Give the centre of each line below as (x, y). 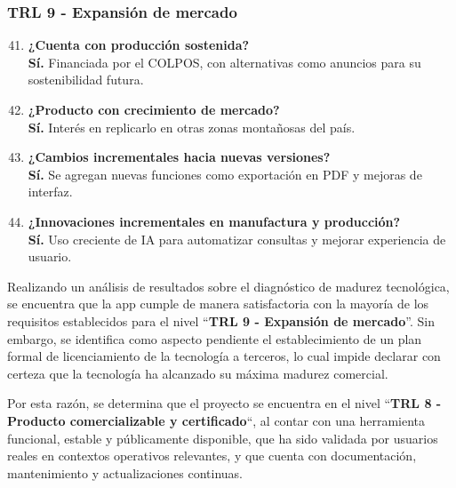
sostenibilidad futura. (86, 80)
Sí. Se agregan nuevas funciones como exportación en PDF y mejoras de (225, 174)
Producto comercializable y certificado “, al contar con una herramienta (216, 420)
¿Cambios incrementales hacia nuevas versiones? (179, 157)
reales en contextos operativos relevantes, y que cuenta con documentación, (212, 456)
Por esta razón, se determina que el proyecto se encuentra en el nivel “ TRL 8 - (224, 403)
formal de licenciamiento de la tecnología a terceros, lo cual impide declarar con (224, 356)
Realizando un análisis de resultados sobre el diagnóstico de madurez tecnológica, (228, 286)
